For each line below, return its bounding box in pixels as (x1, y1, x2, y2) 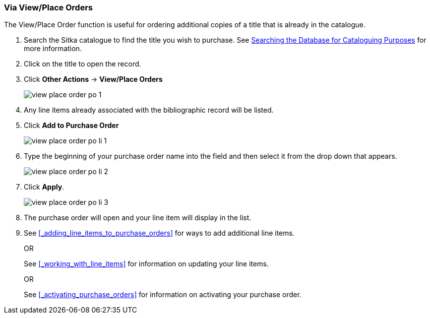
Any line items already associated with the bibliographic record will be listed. (24, 106, 274, 115)
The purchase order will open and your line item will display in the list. (24, 213, 251, 222)
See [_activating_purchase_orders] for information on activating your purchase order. (24, 290, 302, 299)
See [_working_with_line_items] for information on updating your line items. (24, 259, 269, 268)
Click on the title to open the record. (24, 60, 141, 68)
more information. (24, 44, 82, 53)
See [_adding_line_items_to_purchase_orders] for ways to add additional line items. (24, 229, 295, 238)
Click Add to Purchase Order (24, 121, 119, 130)
